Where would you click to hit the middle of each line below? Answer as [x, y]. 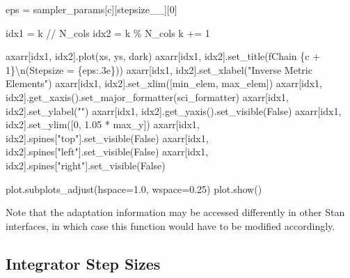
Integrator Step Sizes [83, 263]
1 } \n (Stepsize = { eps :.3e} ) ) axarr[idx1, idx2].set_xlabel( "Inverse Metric [159, 69]
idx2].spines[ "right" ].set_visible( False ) [86, 165]
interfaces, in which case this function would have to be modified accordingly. [170, 225]
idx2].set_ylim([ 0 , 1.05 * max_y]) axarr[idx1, [103, 124]
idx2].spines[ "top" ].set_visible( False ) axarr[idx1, [107, 138]
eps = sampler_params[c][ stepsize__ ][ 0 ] [92, 9]
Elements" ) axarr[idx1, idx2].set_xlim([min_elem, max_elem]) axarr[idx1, [164, 83]
